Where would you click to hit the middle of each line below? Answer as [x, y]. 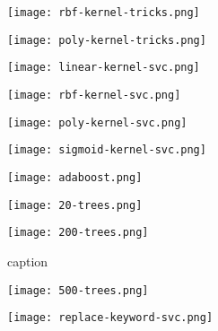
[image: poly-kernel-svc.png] [97, 122]
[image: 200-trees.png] [78, 233]
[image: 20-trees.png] [75, 205]
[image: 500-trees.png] [78, 290]
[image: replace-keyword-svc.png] [110, 318]
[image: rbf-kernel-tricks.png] [104, 13]
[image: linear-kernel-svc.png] [104, 68]
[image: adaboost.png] [75, 177]
